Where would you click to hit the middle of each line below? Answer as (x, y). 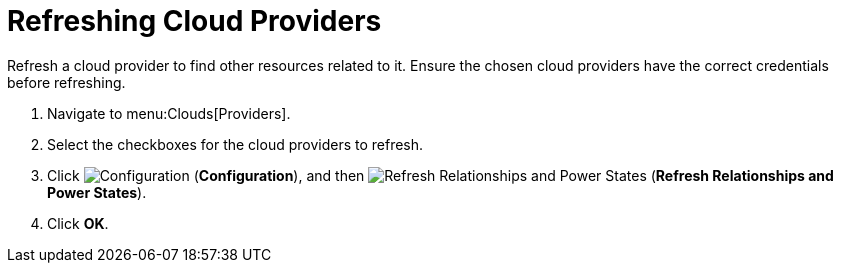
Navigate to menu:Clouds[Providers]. (169, 113)
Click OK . (78, 223)
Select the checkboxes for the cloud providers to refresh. (235, 144)
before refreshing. (66, 82)
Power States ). (97, 192)
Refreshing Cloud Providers (194, 21)
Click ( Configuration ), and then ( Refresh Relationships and (440, 175)
